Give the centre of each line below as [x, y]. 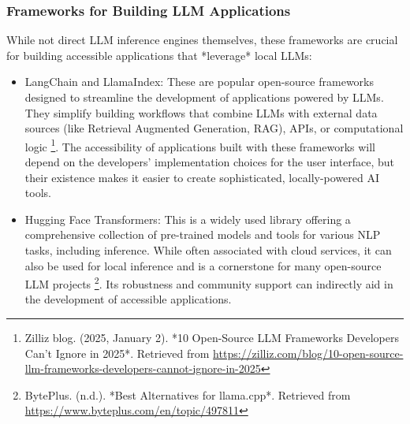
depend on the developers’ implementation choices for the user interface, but [210, 162]
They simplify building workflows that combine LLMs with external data [201, 112]
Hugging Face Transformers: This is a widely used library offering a [188, 219]
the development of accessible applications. [128, 299]
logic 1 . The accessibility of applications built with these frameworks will [200, 145]
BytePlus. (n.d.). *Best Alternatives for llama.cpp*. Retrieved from [188, 394]
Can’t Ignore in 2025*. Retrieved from [117, 353]
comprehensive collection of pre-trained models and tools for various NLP [203, 234]
